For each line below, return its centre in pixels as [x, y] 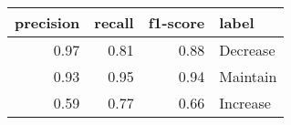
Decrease [247, 50]
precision [47, 22]
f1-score [177, 22]
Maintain [248, 76]
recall [114, 22]
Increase [245, 103]
